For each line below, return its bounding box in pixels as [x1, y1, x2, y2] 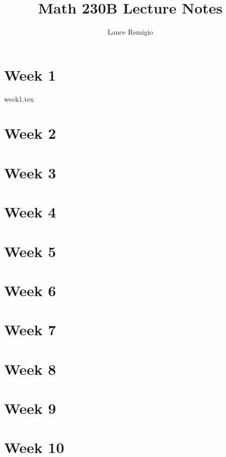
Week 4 [4, 201, 56, 222]
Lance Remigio [107, 27, 153, 37]
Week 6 [4, 280, 56, 300]
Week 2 [4, 123, 56, 143]
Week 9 [4, 398, 56, 418]
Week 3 [4, 162, 56, 182]
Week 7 [4, 319, 56, 340]
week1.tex [4, 93, 34, 104]
